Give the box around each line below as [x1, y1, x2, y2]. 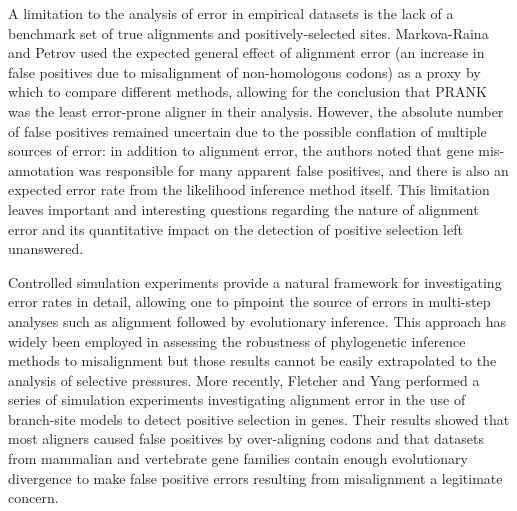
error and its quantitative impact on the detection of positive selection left [8, 218, 463, 239]
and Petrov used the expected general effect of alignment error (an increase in [8, 42, 485, 63]
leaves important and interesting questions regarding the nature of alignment [8, 198, 479, 219]
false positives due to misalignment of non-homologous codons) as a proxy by [8, 61, 481, 82]
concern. [8, 487, 59, 508]
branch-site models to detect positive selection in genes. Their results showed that [8, 408, 510, 429]
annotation [8, 159, 75, 180]
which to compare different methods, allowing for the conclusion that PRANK [8, 81, 487, 102]
